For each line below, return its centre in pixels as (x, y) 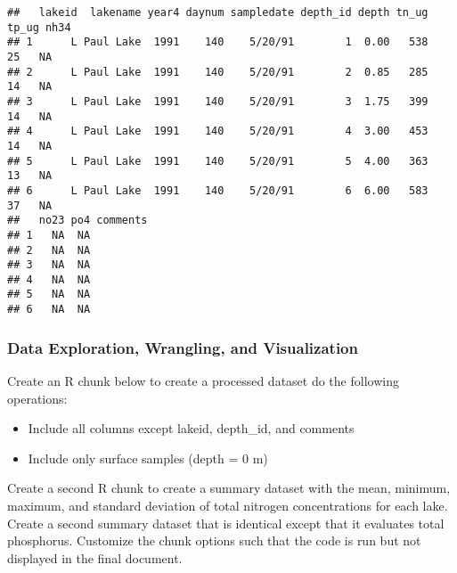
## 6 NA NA (49, 310)
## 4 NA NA (49, 279)
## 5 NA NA (49, 295)
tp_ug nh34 (39, 27)
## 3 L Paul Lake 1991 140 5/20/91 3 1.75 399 (218, 101)
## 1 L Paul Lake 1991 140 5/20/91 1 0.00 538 (218, 42)
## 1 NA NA (49, 235)
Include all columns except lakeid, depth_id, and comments (191, 428)
